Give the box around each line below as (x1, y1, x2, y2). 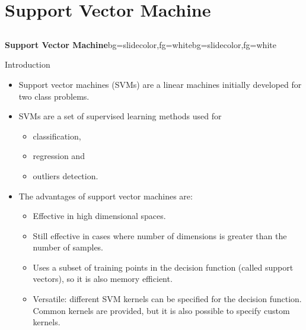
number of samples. (33, 241, 104, 253)
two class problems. (18, 90, 90, 102)
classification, (33, 129, 81, 142)
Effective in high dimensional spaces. (33, 210, 166, 222)
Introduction (5, 58, 50, 71)
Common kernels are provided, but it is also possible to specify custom (33, 304, 290, 316)
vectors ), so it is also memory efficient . (33, 272, 173, 285)
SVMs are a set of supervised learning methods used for (18, 110, 222, 122)
